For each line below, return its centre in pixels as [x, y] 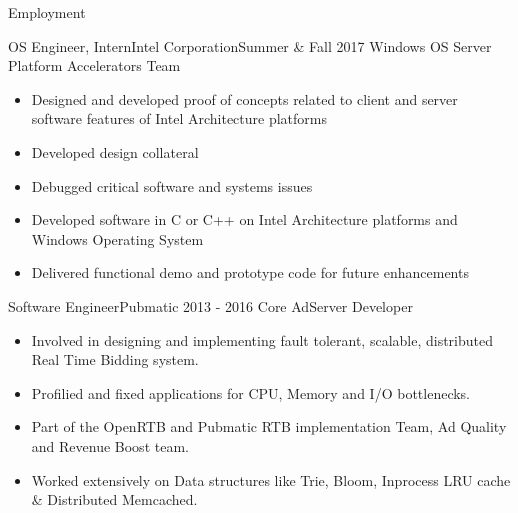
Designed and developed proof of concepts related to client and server [244, 98]
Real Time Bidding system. [115, 359]
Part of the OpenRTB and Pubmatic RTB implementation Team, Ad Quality [269, 426]
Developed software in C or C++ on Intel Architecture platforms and [244, 219]
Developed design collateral [115, 151]
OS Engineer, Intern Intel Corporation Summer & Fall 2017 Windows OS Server [250, 45]
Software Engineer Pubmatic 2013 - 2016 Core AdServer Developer [210, 305]
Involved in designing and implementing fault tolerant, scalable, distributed [262, 339]
